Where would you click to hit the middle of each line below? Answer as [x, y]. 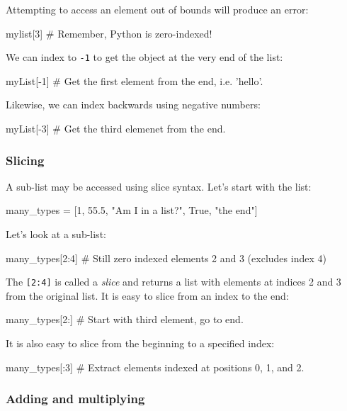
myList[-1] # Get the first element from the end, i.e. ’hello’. [135, 80]
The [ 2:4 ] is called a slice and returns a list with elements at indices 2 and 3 [173, 282]
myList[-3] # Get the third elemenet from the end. [116, 129]
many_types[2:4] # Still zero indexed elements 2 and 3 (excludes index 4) [166, 258]
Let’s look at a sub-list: [56, 234]
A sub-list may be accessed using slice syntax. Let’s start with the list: [159, 186]
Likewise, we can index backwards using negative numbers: [133, 105]
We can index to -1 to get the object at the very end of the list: [144, 57]
